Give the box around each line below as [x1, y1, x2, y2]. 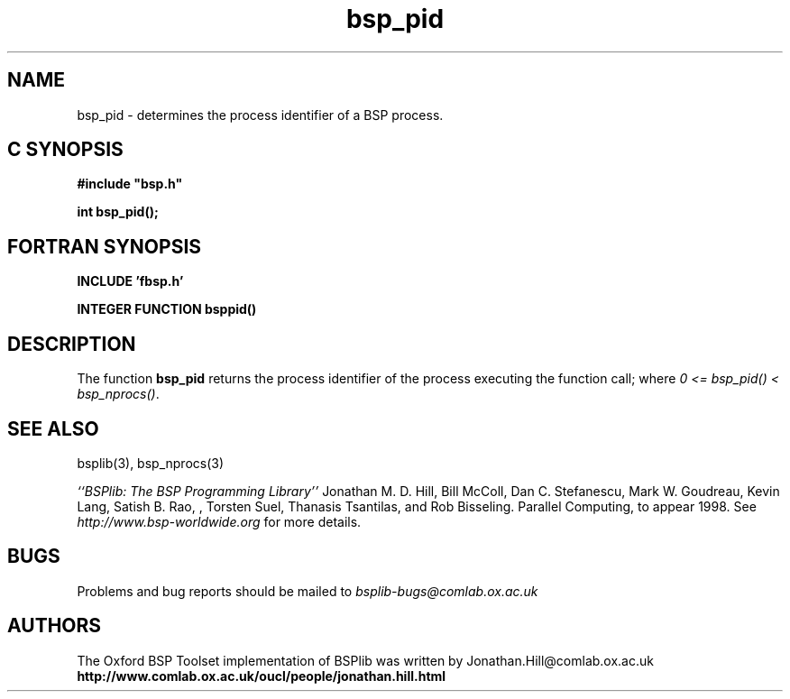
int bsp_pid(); [77, 204, 159, 220]
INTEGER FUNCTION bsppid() [77, 301, 257, 317]
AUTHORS [7, 614, 102, 638]
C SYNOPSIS [7, 138, 124, 161]
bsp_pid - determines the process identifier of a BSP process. [77, 106, 444, 123]
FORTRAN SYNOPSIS [7, 235, 202, 258]
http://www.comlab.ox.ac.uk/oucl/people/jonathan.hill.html [77, 667, 446, 684]
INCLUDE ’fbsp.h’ [77, 273, 184, 290]
